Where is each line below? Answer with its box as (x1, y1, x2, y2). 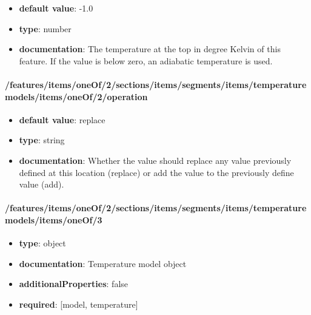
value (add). (19, 178, 64, 191)
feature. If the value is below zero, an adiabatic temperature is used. (19, 54, 273, 67)
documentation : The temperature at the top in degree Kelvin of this (19, 42, 281, 55)
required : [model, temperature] (19, 297, 138, 310)
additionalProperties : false (19, 277, 129, 290)
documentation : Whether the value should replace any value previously (19, 154, 292, 166)
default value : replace (19, 113, 105, 126)
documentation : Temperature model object (19, 257, 187, 269)
